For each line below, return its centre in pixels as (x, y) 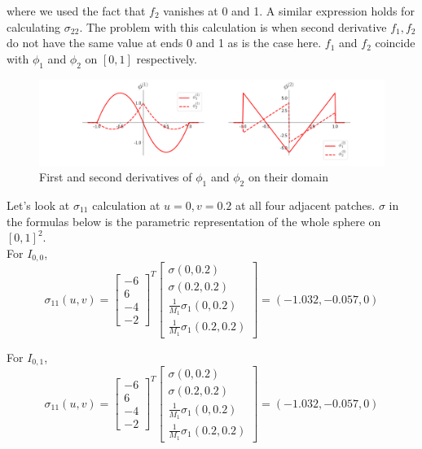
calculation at (126, 205)
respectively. (167, 58)
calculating (34, 26)
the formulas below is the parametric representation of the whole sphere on (194, 221)
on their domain (288, 177)
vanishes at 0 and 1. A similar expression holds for (289, 11)
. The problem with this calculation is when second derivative (233, 26)
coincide (395, 43)
